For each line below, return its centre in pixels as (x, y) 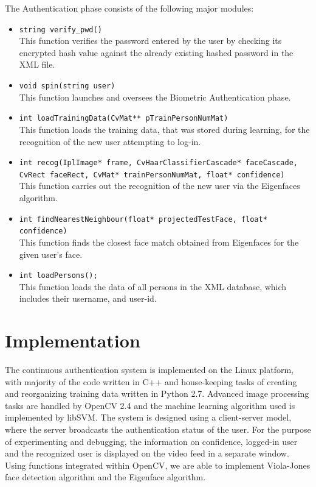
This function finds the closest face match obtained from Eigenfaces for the (159, 242)
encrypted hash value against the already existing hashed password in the (156, 52)
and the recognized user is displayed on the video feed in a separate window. (147, 453)
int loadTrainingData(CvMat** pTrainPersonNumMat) (124, 119)
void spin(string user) (67, 86)
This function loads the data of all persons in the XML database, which (153, 286)
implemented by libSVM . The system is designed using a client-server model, (148, 417)
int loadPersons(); (58, 276)
